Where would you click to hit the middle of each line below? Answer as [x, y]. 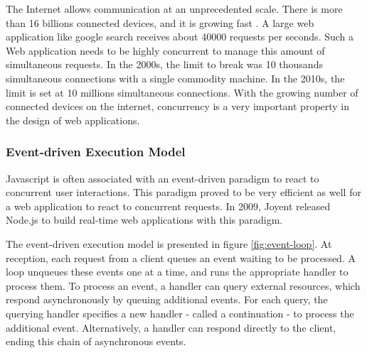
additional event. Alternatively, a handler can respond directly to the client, [171, 327]
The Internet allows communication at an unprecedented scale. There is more [174, 9]
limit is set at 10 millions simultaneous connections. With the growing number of [182, 92]
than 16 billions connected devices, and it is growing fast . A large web [160, 22]
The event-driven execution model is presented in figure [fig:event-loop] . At [169, 243]
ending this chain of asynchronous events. [96, 341]
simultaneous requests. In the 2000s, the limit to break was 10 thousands [164, 64]
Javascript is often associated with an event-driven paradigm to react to [163, 178]
